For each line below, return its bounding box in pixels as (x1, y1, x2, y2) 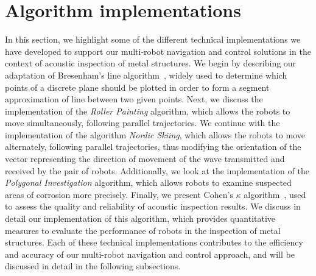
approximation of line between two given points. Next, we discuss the (5, 93, 263, 105)
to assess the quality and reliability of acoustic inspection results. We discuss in (5, 200, 301, 213)
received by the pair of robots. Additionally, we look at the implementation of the (5, 164, 309, 177)
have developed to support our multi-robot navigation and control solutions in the (5, 44, 311, 57)
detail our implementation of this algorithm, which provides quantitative (5, 212, 276, 225)
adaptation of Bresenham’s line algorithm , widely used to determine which (5, 68, 287, 81)
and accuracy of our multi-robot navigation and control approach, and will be (5, 247, 295, 260)
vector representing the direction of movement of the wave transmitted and (5, 152, 285, 165)
